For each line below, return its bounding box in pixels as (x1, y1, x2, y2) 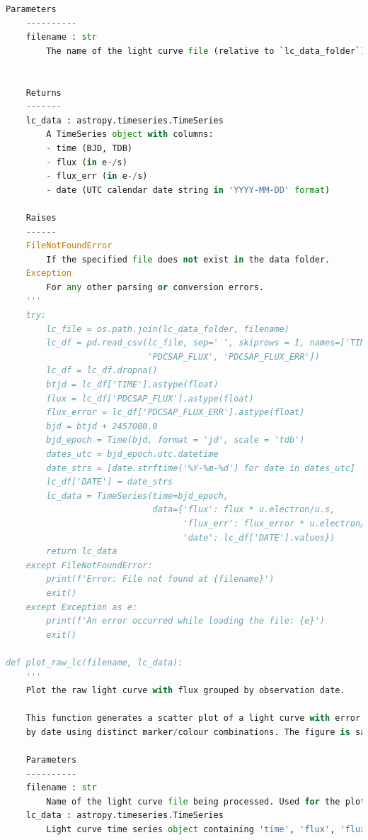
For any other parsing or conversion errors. (46, 282, 265, 292)
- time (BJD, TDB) (46, 143, 132, 153)
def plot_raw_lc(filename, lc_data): (6, 657, 183, 668)
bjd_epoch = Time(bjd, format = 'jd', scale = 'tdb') (46, 435, 305, 446)
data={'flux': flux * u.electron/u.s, (152, 504, 335, 515)
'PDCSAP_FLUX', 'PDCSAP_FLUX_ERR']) (147, 351, 320, 362)
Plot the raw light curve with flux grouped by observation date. (25, 685, 345, 696)
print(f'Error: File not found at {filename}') (46, 574, 275, 585)
